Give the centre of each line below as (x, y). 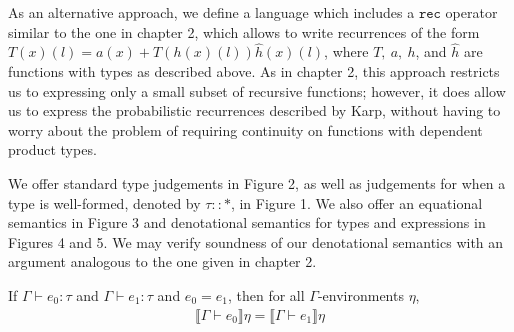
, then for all (266, 294)
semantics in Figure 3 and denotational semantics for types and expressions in (247, 222)
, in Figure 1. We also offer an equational (356, 202)
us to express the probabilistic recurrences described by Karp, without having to (254, 110)
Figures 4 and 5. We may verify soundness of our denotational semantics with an (256, 241)
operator (471, 12)
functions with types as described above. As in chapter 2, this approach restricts (254, 71)
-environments (360, 294)
